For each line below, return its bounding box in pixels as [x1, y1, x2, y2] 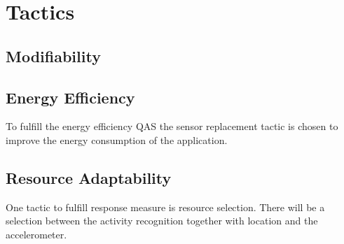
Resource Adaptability [6, 166, 172, 188]
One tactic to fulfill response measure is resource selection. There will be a [6, 199, 325, 214]
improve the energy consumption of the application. [6, 132, 228, 147]
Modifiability [6, 45, 101, 66]
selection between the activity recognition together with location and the [6, 213, 318, 228]
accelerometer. [6, 227, 67, 241]
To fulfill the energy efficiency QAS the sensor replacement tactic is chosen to [6, 119, 338, 134]
